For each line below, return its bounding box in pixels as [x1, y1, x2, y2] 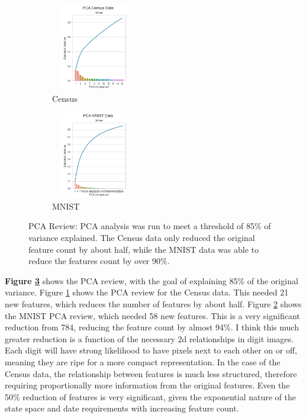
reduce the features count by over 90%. [28, 255, 170, 267]
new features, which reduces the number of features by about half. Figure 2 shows [5, 297, 302, 310]
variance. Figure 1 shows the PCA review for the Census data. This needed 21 [5, 286, 289, 298]
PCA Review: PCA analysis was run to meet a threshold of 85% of [28, 220, 271, 232]
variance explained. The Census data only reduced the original [28, 231, 255, 243]
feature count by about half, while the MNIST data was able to [28, 243, 259, 255]
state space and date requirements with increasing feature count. [5, 402, 239, 414]
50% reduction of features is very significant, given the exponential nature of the [5, 390, 296, 403]
